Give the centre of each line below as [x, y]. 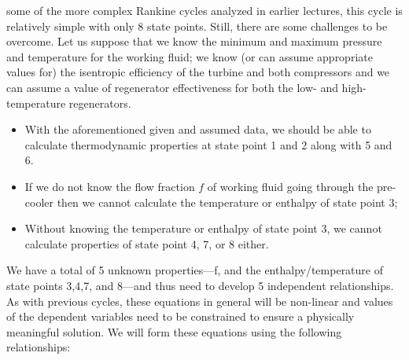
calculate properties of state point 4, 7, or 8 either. [147, 243]
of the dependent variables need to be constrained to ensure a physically [181, 316]
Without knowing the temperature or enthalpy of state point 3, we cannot [203, 228]
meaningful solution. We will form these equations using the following [174, 331]
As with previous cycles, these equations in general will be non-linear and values [200, 301]
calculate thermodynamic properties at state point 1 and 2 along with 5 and [208, 144]
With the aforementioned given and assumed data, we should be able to [198, 129]
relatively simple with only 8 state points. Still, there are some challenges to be [197, 26]
